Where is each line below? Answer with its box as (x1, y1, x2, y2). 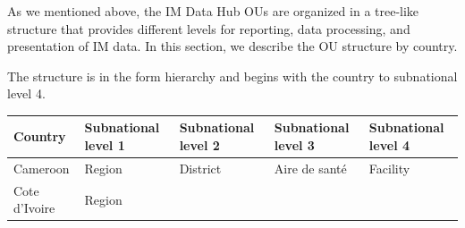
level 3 (274, 136, 315, 155)
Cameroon (13, 158, 70, 177)
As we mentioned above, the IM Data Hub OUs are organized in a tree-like (7, 2, 419, 20)
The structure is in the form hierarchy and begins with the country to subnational (7, 66, 458, 85)
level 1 (84, 136, 125, 155)
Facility (368, 158, 410, 177)
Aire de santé (274, 158, 347, 177)
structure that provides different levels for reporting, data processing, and (7, 19, 410, 38)
